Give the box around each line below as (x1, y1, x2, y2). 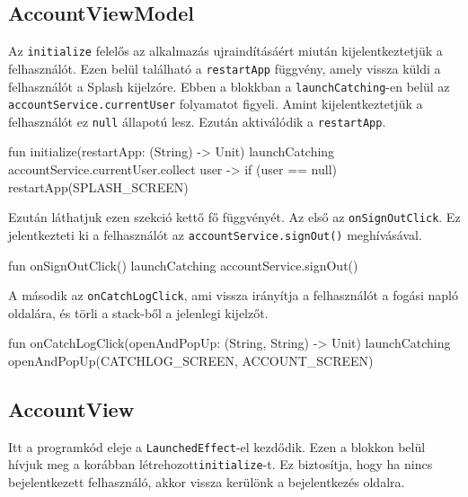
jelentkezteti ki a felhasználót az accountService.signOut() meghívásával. (8, 225, 422, 244)
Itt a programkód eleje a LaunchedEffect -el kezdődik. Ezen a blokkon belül (8, 437, 426, 456)
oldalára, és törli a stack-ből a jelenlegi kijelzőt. (8, 303, 269, 322)
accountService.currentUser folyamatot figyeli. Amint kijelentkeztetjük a (8, 94, 423, 113)
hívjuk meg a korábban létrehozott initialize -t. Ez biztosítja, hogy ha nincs (8, 455, 433, 474)
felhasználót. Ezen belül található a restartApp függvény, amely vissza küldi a (8, 58, 441, 77)
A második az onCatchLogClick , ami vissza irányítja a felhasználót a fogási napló (8, 286, 458, 305)
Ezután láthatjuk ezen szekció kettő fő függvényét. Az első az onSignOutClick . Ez (8, 208, 461, 226)
